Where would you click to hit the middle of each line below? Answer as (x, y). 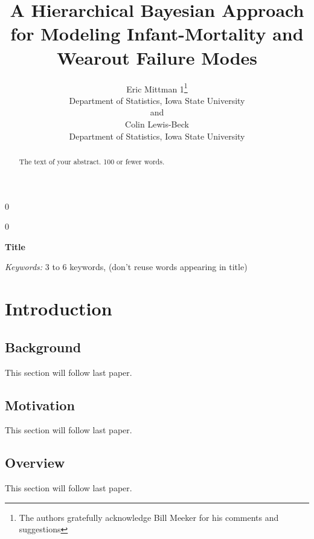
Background (43, 347)
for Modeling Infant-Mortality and (157, 34)
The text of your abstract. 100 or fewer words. (92, 161)
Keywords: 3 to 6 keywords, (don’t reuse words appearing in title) (126, 267)
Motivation (40, 405)
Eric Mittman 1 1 (157, 88)
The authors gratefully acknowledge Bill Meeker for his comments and (149, 517)
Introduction (59, 308)
